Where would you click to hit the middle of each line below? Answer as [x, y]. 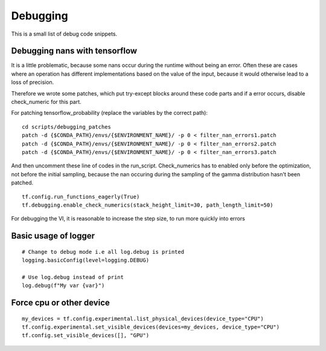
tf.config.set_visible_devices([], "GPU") [86, 336]
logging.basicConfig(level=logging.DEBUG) [86, 260]
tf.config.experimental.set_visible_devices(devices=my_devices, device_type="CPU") [151, 327]
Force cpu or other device [60, 303]
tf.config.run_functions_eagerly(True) [81, 197]
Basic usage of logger [53, 236]
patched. [22, 183]
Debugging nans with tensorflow [74, 51]
